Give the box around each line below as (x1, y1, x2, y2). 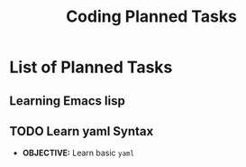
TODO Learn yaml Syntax (9, 124, 154, 139)
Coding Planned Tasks (66, 6, 237, 27)
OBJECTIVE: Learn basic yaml (22, 147, 135, 159)
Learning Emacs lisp (9, 93, 126, 108)
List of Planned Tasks (9, 57, 173, 78)
